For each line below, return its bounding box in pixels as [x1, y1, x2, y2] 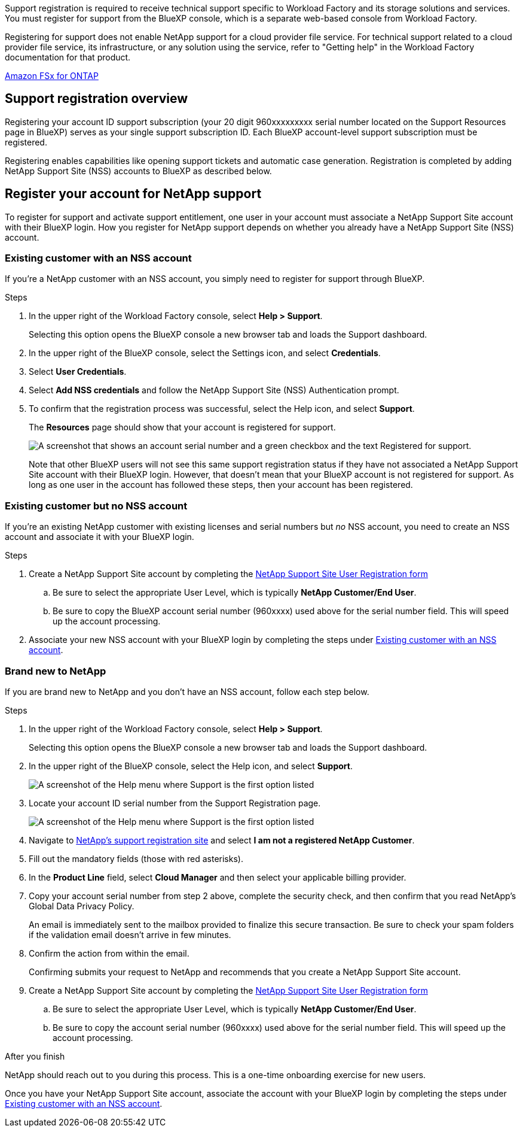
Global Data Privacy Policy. [29, 900, 134, 911]
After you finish [5, 1051, 65, 1061]
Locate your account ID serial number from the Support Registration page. [29, 797, 321, 808]
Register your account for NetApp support [5, 186, 262, 202]
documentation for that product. [5, 52, 131, 62]
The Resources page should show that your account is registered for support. [29, 422, 336, 433]
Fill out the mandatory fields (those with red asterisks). [29, 853, 243, 864]
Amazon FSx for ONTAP [5, 71, 99, 81]
